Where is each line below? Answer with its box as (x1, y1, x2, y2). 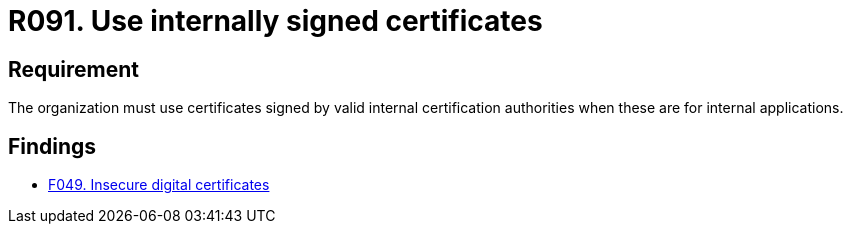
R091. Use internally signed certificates (8, 4, 543, 38)
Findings (8, 133, 97, 159)
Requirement (8, 56, 140, 82)
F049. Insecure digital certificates (48, 176, 270, 194)
